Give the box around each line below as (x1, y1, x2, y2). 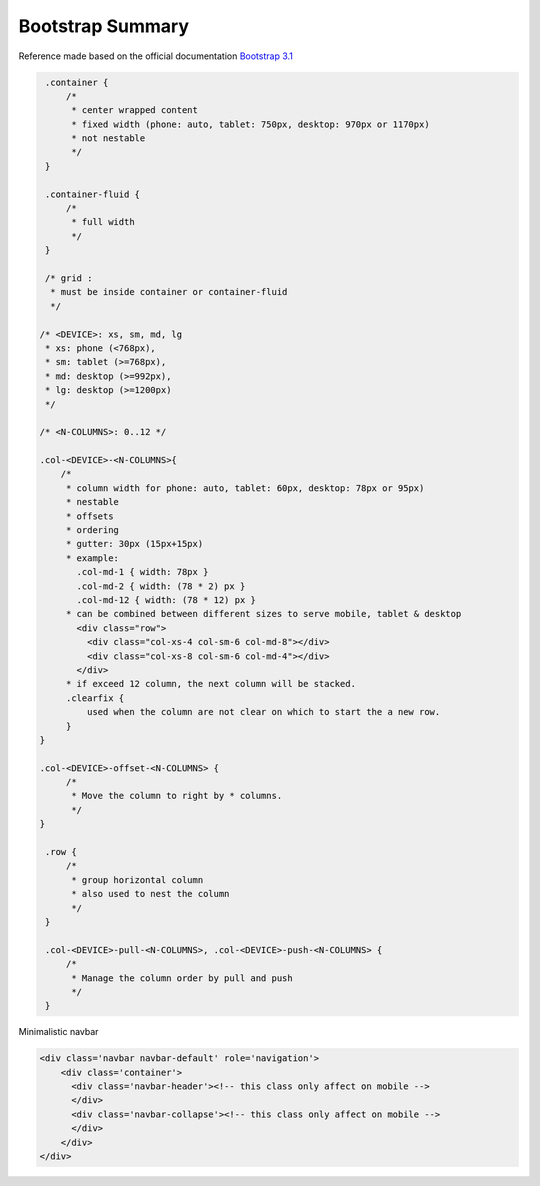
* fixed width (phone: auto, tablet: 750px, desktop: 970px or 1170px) (71, 118, 430, 130)
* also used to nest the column (71, 888, 230, 900)
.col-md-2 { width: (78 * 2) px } (76, 580, 246, 592)
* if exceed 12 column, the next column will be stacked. (65, 678, 357, 690)
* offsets (65, 510, 114, 522)
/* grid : (45, 273, 93, 284)
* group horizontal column (71, 874, 204, 885)
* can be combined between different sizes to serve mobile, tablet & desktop (65, 608, 462, 620)
